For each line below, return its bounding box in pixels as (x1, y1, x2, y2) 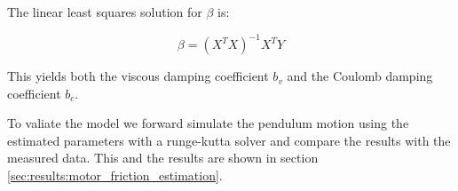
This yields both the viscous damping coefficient (7, 67, 269, 85)
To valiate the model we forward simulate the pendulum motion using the (7, 114, 409, 132)
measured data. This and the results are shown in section (7, 148, 319, 167)
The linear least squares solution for (7, 3, 202, 20)
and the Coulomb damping (287, 67, 433, 85)
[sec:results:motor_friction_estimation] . (7, 166, 223, 185)
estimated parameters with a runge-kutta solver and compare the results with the (7, 131, 451, 149)
